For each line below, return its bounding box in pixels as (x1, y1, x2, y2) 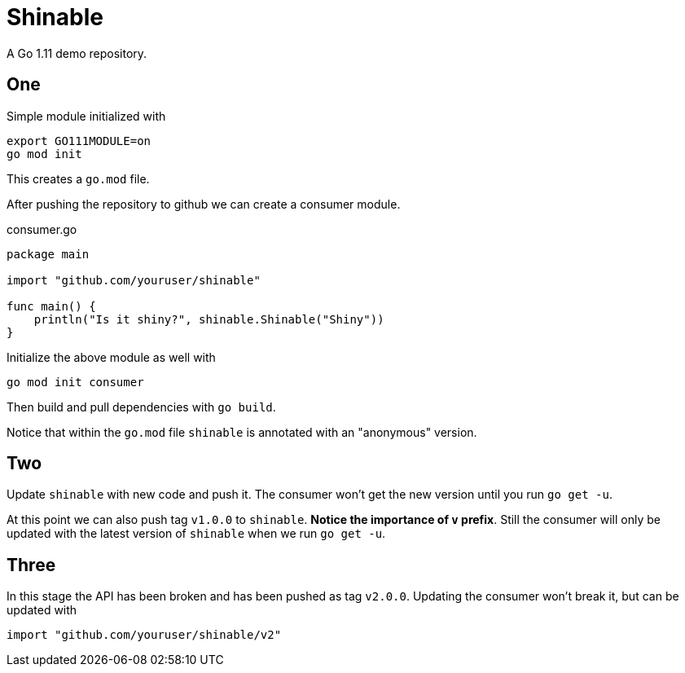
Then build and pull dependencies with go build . (7, 399, 276, 414)
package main (7, 247, 90, 261)
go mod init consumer (7, 375, 144, 389)
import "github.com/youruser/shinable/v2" (7, 628, 282, 642)
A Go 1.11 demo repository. (7, 46, 147, 60)
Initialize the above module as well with (7, 350, 216, 364)
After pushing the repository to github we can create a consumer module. (7, 196, 401, 211)
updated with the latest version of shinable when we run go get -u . (7, 526, 386, 541)
